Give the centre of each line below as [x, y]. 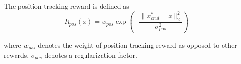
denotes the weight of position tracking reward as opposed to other [138, 45]
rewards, [17, 55]
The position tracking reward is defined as [67, 6]
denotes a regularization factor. [91, 55]
